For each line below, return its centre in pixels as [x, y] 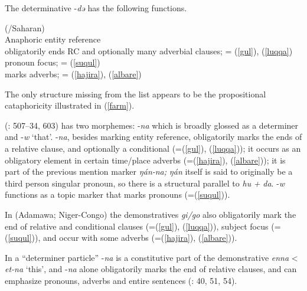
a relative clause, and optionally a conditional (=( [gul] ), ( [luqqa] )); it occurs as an [153, 148]
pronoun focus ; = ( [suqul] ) [53, 62]
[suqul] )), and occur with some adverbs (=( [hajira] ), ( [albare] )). [123, 238]
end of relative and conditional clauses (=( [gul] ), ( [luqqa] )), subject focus [137, 226]
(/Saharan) [25, 27]
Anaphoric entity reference [53, 39]
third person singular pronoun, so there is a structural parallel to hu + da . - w [145, 183]
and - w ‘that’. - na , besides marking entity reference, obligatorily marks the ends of [153, 137]
